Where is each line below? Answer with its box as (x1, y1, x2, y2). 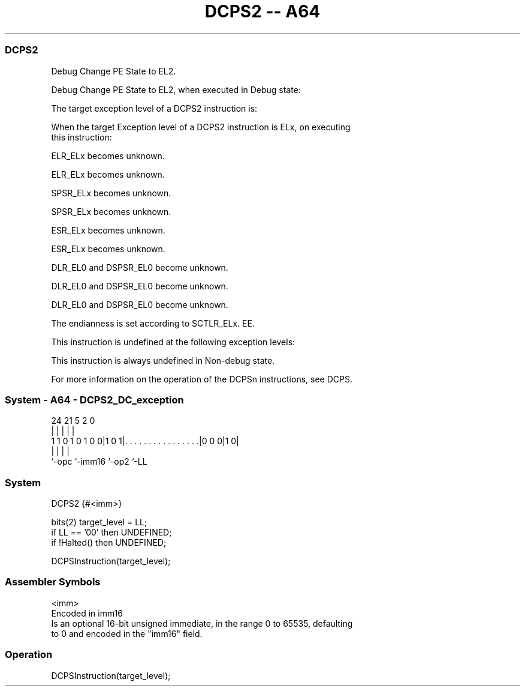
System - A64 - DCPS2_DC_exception (5, 393, 184, 406)
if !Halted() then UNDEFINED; (51, 537, 167, 548)
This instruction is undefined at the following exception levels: (51, 336, 295, 347)
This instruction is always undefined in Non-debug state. (51, 355, 275, 366)
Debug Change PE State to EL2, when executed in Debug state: (51, 84, 301, 95)
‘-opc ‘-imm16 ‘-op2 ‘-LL (51, 456, 147, 467)
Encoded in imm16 (51, 608, 123, 618)
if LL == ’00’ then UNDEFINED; (51, 527, 172, 537)
